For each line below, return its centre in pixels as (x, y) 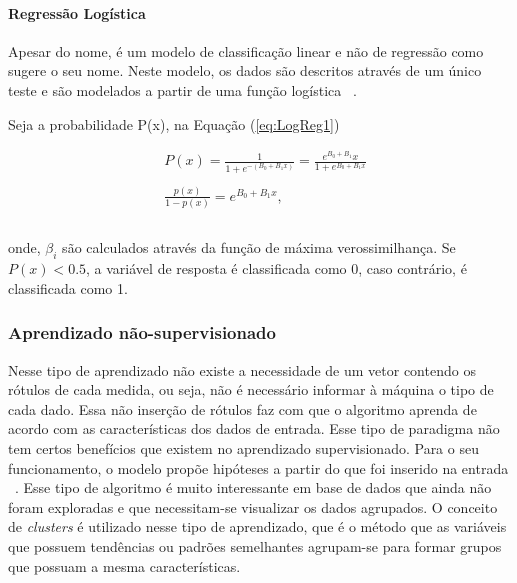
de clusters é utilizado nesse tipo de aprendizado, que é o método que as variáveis (257, 526)
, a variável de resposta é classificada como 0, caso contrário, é (276, 268)
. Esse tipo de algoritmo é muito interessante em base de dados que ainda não (253, 487)
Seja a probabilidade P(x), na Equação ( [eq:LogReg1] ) (174, 123)
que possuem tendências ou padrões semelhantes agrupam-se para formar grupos (255, 545)
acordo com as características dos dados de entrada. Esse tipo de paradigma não (254, 428)
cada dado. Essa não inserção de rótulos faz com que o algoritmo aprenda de (242, 408)
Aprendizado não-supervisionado (142, 332)
